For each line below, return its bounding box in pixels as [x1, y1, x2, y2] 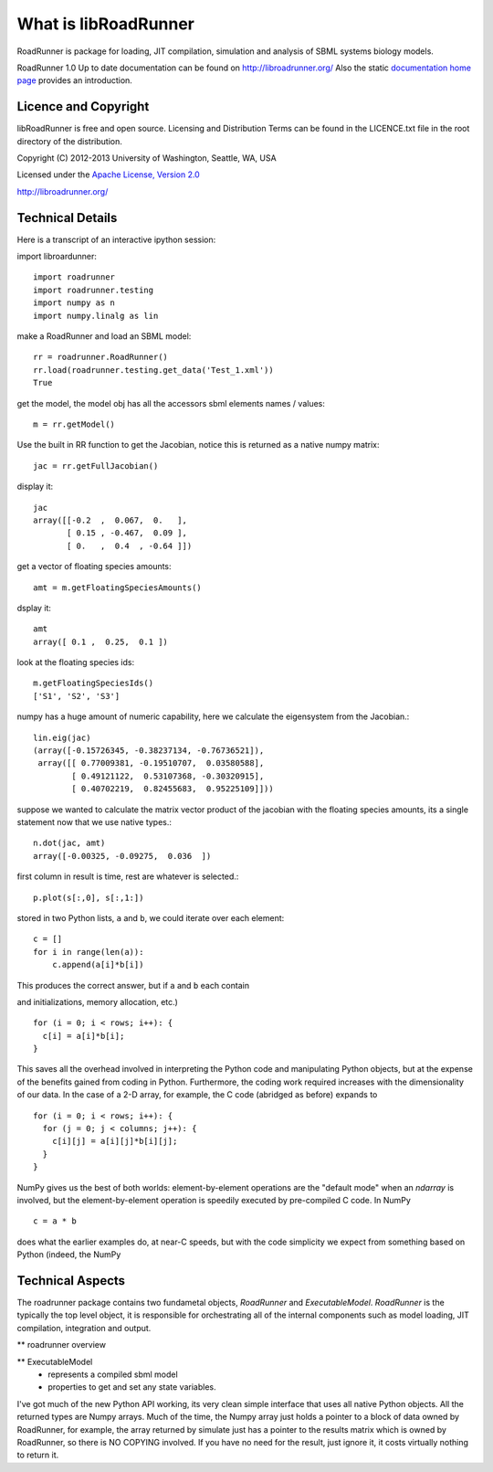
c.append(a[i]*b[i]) [51, 959, 144, 970]
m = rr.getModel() [33, 419, 116, 429]
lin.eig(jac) [33, 732, 91, 743]
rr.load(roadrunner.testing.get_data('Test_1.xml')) [33, 365, 274, 375]
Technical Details [16, 210, 118, 226]
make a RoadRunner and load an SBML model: [16, 331, 192, 342]
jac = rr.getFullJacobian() [33, 461, 159, 471]
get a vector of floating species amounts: [16, 561, 173, 572]
